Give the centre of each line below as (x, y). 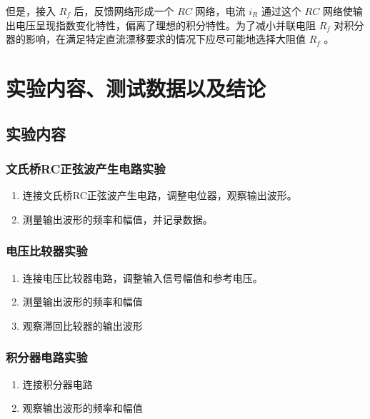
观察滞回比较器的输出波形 (82, 325)
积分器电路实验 (47, 357)
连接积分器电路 (57, 384)
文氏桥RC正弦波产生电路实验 (86, 168)
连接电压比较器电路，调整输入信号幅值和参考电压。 (142, 277)
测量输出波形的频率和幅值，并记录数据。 (117, 219)
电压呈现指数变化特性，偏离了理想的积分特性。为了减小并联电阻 (165, 25)
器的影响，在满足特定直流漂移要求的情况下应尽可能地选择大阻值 (156, 39)
